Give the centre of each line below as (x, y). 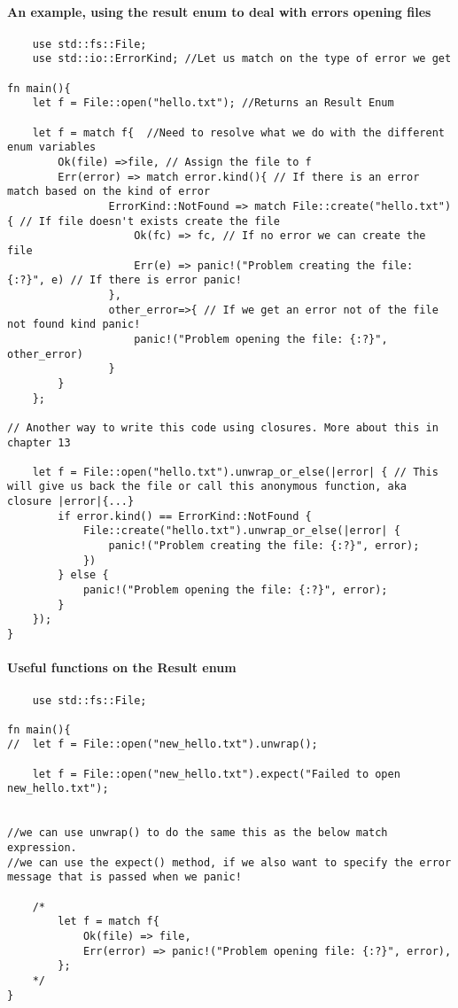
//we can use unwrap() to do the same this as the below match (198, 833)
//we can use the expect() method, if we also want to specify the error (229, 862)
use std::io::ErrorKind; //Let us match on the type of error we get (242, 59)
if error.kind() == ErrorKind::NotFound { (185, 516)
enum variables (52, 147)
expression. (42, 848)
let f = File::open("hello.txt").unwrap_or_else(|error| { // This (235, 472)
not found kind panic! (74, 325)
